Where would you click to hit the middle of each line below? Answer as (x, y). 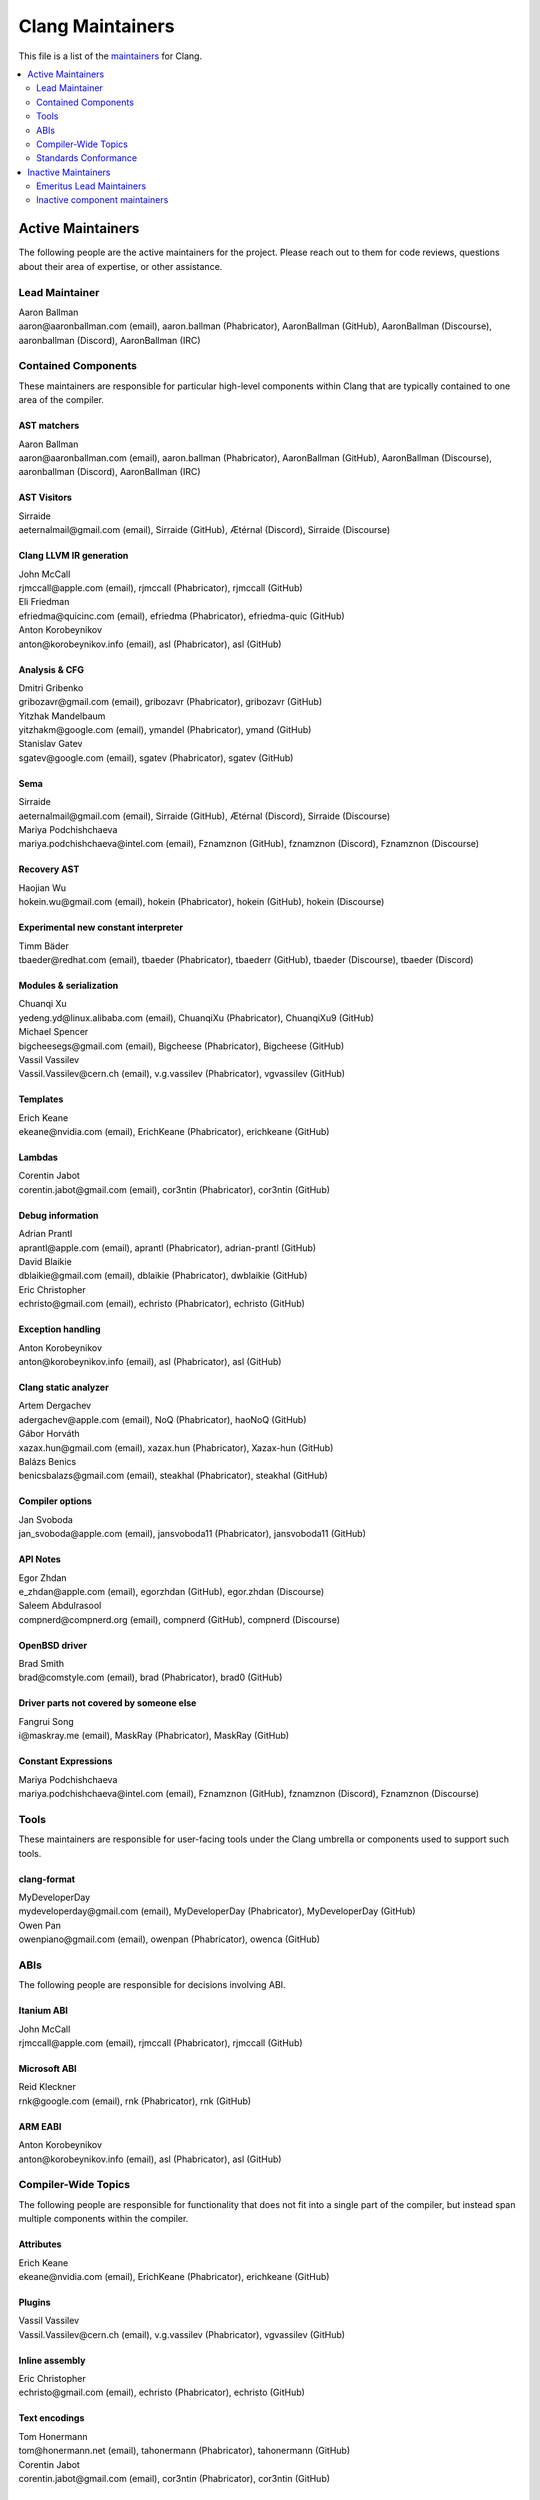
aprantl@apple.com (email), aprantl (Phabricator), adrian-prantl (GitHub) (167, 1247)
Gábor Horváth (49, 1434)
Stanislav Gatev (50, 744)
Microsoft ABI (47, 2069)
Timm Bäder (43, 946)
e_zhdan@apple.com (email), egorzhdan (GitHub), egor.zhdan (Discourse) (171, 1591)
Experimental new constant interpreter (101, 927)
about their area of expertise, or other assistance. (120, 266)
